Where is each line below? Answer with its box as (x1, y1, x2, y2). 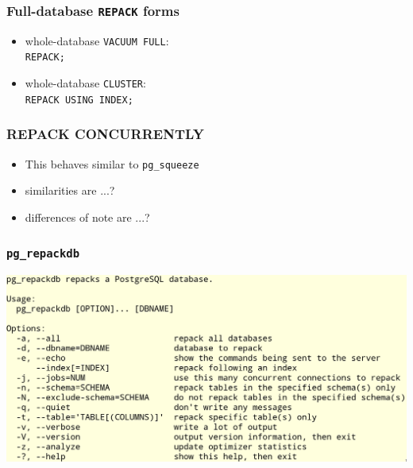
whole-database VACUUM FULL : (25, 32, 169, 48)
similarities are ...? (25, 182, 115, 199)
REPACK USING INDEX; (25, 94, 133, 106)
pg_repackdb (6, 247, 80, 261)
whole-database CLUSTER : (25, 75, 146, 91)
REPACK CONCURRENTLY (6, 124, 204, 144)
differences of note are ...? (25, 208, 150, 225)
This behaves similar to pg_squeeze (25, 155, 199, 172)
